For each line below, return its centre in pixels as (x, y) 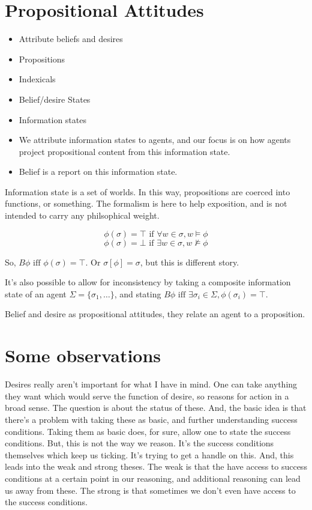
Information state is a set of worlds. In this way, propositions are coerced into (148, 191)
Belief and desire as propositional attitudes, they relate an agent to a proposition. (155, 314)
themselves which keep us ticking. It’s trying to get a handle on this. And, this (149, 454)
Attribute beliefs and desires (71, 39)
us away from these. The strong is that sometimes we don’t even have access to (150, 490)
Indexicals (37, 79)
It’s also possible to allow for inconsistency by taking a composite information (148, 282)
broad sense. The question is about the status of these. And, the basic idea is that (156, 408)
